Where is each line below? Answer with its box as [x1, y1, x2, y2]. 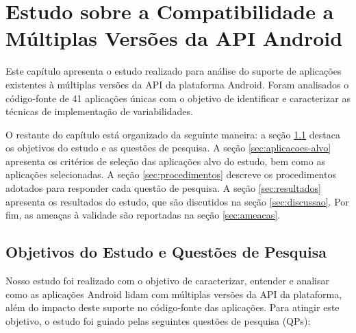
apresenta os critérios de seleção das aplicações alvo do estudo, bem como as [5, 153, 325, 168]
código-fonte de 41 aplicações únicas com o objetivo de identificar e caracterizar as [5, 90, 351, 105]
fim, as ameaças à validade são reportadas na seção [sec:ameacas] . [5, 208, 281, 222]
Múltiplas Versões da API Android [5, 24, 343, 52]
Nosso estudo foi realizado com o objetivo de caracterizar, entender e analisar [5, 273, 330, 288]
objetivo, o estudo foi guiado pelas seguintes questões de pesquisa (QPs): [5, 313, 311, 328]
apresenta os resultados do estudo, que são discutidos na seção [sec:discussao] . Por [5, 194, 349, 208]
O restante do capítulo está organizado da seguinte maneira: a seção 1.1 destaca [5, 127, 340, 141]
